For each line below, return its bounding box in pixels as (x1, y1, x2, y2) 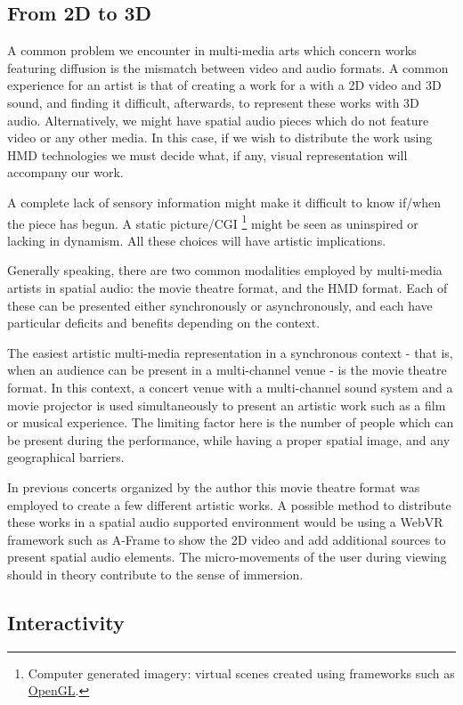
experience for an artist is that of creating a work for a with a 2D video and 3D (7, 76, 442, 94)
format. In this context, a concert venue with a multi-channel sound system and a (7, 377, 453, 396)
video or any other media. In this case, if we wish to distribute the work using (7, 128, 433, 147)
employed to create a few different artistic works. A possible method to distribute (7, 495, 451, 514)
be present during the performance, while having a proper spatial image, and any (7, 430, 451, 449)
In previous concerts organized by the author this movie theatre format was (7, 477, 420, 496)
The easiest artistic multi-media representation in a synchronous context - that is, (7, 343, 453, 361)
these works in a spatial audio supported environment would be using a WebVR (7, 513, 443, 531)
